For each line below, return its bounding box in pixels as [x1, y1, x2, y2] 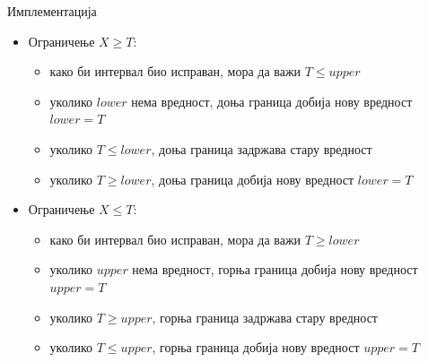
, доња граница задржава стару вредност [151, 139, 372, 158]
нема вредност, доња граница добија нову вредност [131, 91, 413, 110]
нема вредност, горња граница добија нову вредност [132, 260, 418, 279]
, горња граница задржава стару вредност [152, 307, 378, 326]
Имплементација [7, 2, 97, 20]
